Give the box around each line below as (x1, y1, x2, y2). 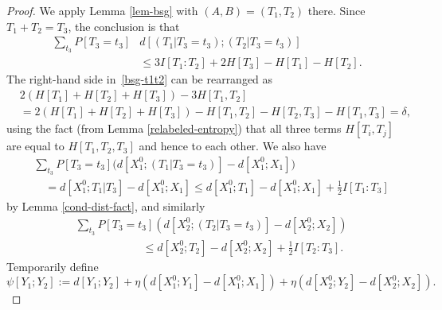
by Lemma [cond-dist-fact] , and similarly (6, 197, 205, 214)
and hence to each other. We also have (139, 138, 327, 154)
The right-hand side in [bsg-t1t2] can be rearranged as (6, 71, 273, 87)
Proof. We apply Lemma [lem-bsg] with (6, 2, 198, 18)
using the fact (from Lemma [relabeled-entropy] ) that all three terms (6, 120, 342, 137)
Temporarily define (6, 258, 99, 274)
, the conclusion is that (68, 17, 180, 34)
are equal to (6, 138, 65, 154)
